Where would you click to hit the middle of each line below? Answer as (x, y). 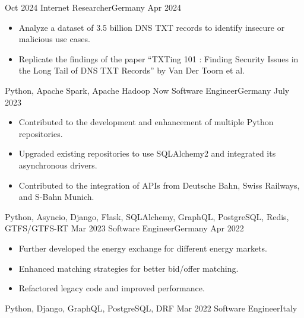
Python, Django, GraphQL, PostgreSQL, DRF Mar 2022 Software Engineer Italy (151, 308)
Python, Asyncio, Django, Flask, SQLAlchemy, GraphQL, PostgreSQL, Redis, (147, 216)
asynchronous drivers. (58, 165)
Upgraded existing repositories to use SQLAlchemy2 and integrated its (147, 153)
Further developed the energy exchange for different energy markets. (143, 248)
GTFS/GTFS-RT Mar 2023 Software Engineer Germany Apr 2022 (124, 228)
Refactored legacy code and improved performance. (112, 288)
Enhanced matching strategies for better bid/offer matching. (129, 268)
